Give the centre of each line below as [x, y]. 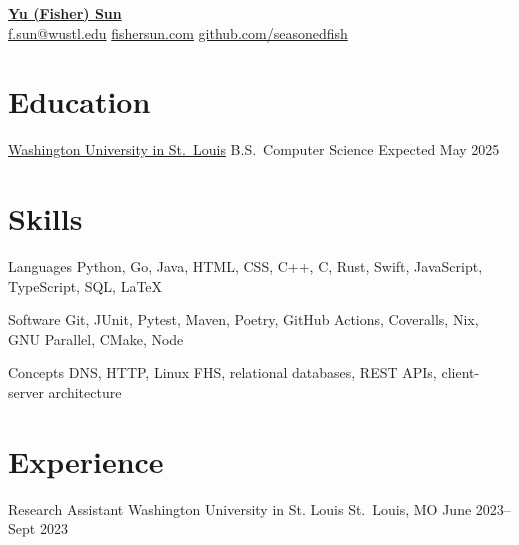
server [26, 392]
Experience [86, 460]
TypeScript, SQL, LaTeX [85, 285]
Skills [45, 218]
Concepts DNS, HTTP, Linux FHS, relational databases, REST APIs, [222, 372]
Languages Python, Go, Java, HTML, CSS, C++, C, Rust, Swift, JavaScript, [245, 266]
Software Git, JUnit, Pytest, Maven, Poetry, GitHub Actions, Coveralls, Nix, [243, 319]
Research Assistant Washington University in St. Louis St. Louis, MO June [240, 508]
